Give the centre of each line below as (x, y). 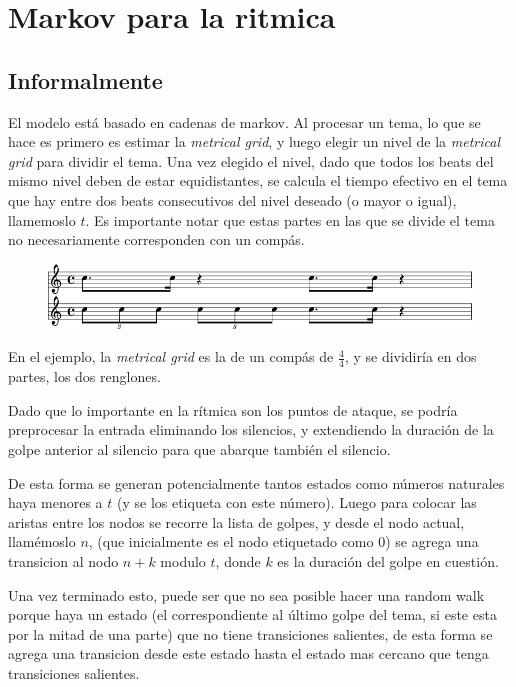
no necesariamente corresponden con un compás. (156, 239)
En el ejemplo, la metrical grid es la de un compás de (171, 356)
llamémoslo (42, 541)
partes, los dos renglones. (84, 376)
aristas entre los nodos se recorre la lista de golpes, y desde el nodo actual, (236, 521)
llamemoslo (42, 219)
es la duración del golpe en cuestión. (388, 560)
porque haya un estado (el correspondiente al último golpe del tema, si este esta (252, 614)
